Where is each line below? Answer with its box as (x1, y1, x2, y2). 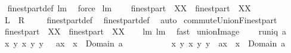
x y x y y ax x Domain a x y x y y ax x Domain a (4, 36, 286, 49)
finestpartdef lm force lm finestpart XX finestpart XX (7, 2, 251, 14)
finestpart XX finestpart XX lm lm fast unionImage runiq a (4, 25, 287, 38)
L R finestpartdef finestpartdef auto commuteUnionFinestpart (4, 13, 277, 26)
